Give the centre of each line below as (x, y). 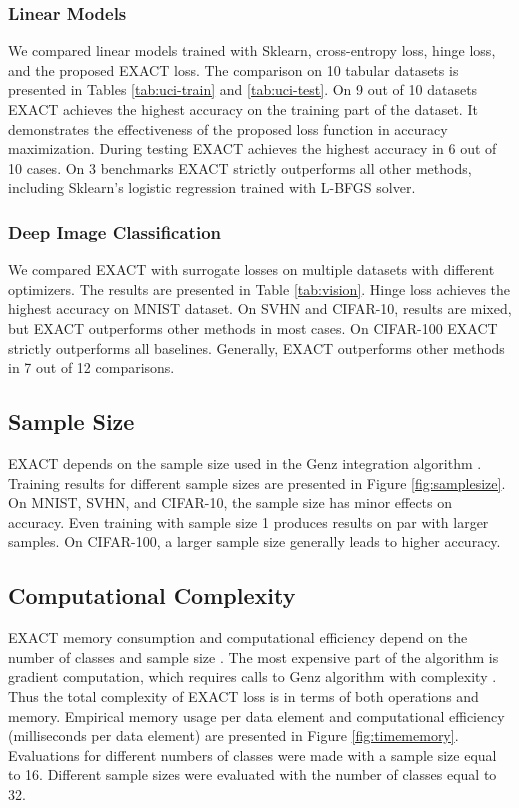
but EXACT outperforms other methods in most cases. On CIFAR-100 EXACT (253, 327)
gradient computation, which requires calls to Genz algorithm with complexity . (252, 676)
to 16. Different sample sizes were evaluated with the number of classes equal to (252, 774)
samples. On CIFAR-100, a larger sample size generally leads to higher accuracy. (254, 541)
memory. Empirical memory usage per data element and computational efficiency (256, 715)
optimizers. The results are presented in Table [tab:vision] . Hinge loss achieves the (259, 288)
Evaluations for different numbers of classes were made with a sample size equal (252, 754)
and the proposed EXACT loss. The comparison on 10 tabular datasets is (233, 69)
